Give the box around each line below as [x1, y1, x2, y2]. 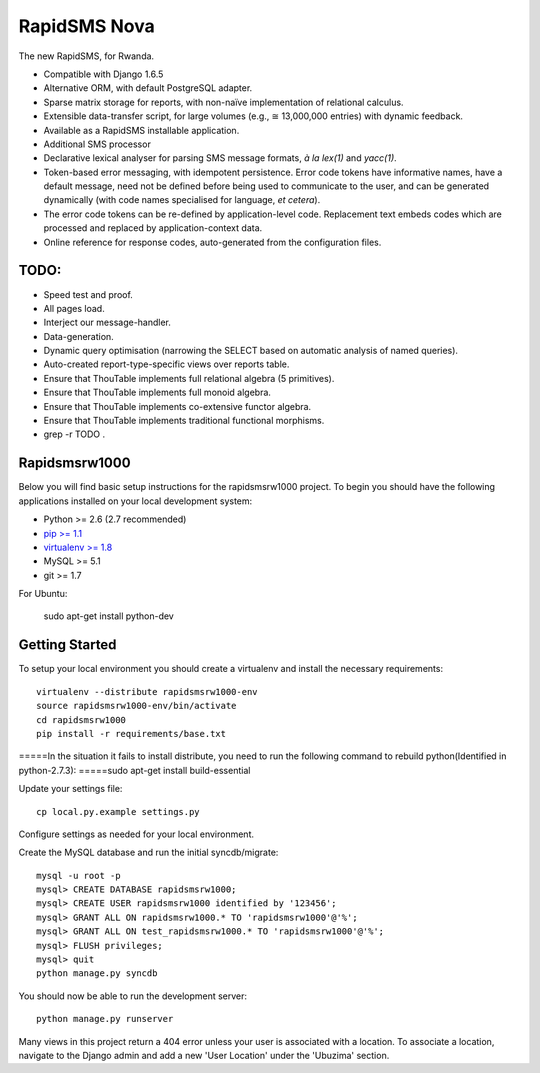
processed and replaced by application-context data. [43, 222, 263, 234]
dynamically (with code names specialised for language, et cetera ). [43, 194, 321, 206]
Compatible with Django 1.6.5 [43, 68, 164, 80]
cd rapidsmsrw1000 [36, 714, 127, 725]
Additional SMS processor [43, 138, 152, 150]
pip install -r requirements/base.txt [36, 728, 227, 739]
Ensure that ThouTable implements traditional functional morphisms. [43, 415, 325, 427]
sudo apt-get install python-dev [43, 610, 174, 622]
